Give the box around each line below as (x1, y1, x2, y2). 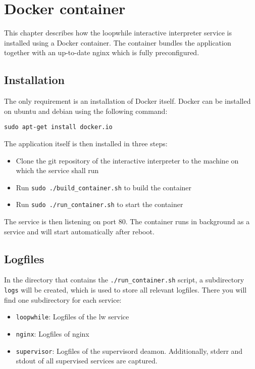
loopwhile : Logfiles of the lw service (16, 311, 129, 322)
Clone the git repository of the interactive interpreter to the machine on (16, 155, 239, 166)
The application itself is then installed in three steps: (4, 138, 168, 148)
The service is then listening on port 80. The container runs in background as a (4, 216, 250, 227)
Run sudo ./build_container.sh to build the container (16, 182, 192, 192)
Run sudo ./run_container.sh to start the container (16, 199, 183, 210)
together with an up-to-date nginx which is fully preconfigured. (4, 47, 199, 58)
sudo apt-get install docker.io (4, 124, 113, 131)
